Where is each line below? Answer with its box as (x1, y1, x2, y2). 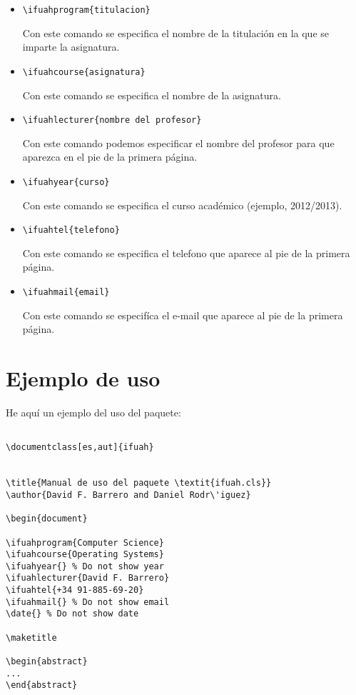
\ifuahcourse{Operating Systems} (6, 549, 164, 560)
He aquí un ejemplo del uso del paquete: (6, 405, 181, 419)
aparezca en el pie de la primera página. (22, 149, 198, 164)
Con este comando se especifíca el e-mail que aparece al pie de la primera (22, 307, 343, 322)
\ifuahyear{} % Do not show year (6, 561, 164, 571)
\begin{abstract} (6, 656, 88, 667)
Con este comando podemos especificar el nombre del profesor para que (22, 135, 335, 150)
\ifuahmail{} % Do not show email (6, 596, 170, 607)
